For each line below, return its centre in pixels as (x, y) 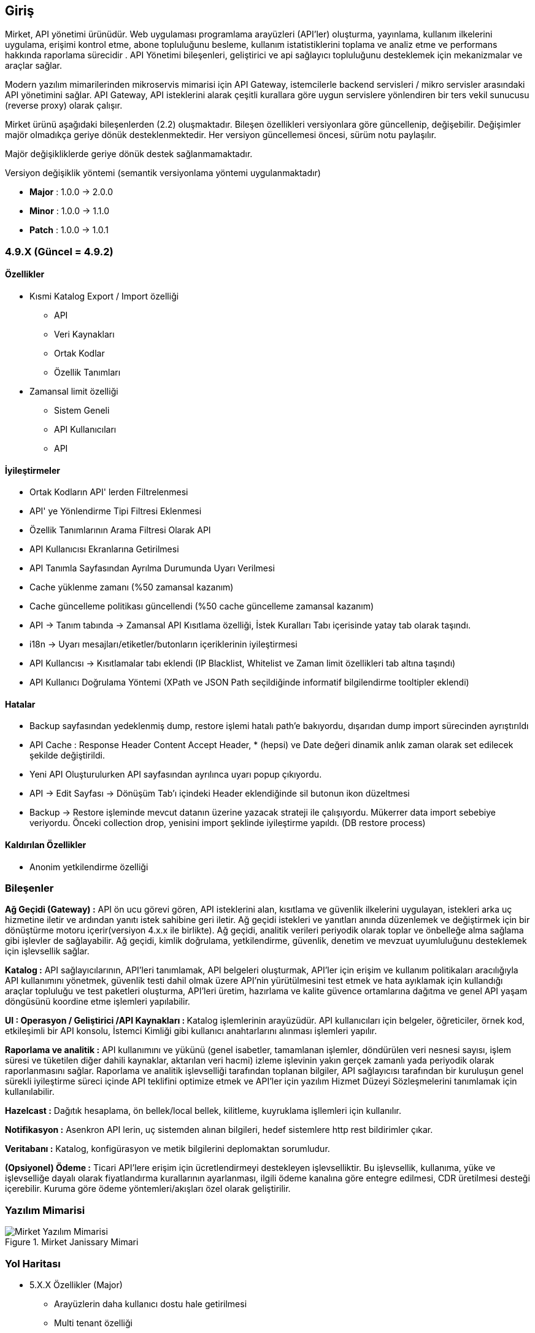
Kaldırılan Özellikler (46, 845)
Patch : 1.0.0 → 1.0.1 (69, 230)
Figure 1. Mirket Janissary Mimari (72, 1242)
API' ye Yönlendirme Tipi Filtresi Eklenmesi (116, 511)
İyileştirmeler (33, 470)
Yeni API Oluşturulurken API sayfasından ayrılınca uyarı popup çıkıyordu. (176, 775)
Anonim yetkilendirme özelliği (89, 867)
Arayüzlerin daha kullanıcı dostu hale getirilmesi (151, 1304)
